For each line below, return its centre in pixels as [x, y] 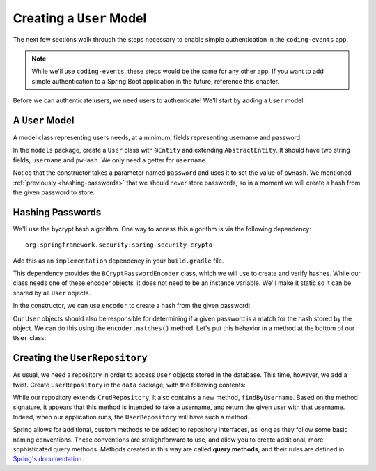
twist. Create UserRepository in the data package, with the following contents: [130, 385]
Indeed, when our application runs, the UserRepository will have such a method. [131, 417]
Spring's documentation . [48, 459]
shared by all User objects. [52, 293]
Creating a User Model [80, 18]
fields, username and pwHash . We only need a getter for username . [110, 160]
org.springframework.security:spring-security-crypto [119, 245]
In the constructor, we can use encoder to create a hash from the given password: [132, 306]
